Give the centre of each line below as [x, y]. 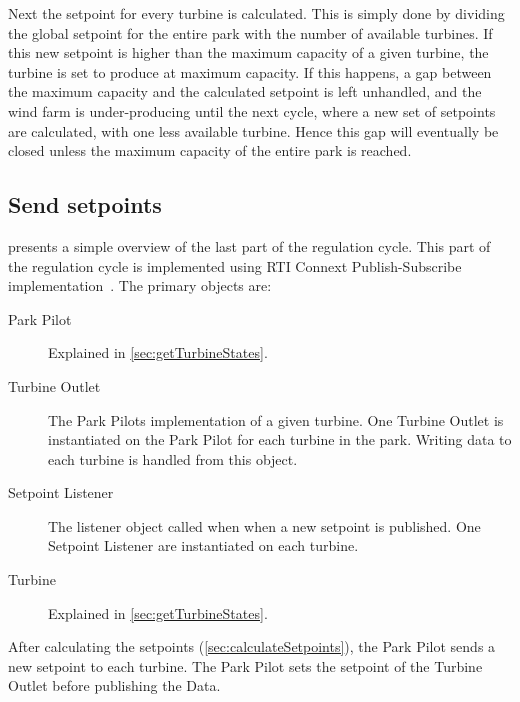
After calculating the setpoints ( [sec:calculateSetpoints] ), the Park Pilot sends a [252, 646]
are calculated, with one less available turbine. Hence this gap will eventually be [253, 130]
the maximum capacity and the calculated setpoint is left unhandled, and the [245, 91]
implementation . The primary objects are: [140, 285]
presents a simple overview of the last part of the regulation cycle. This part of [249, 245]
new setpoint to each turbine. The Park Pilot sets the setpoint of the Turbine [245, 665]
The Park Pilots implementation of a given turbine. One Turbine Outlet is [276, 419]
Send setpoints [85, 204]
